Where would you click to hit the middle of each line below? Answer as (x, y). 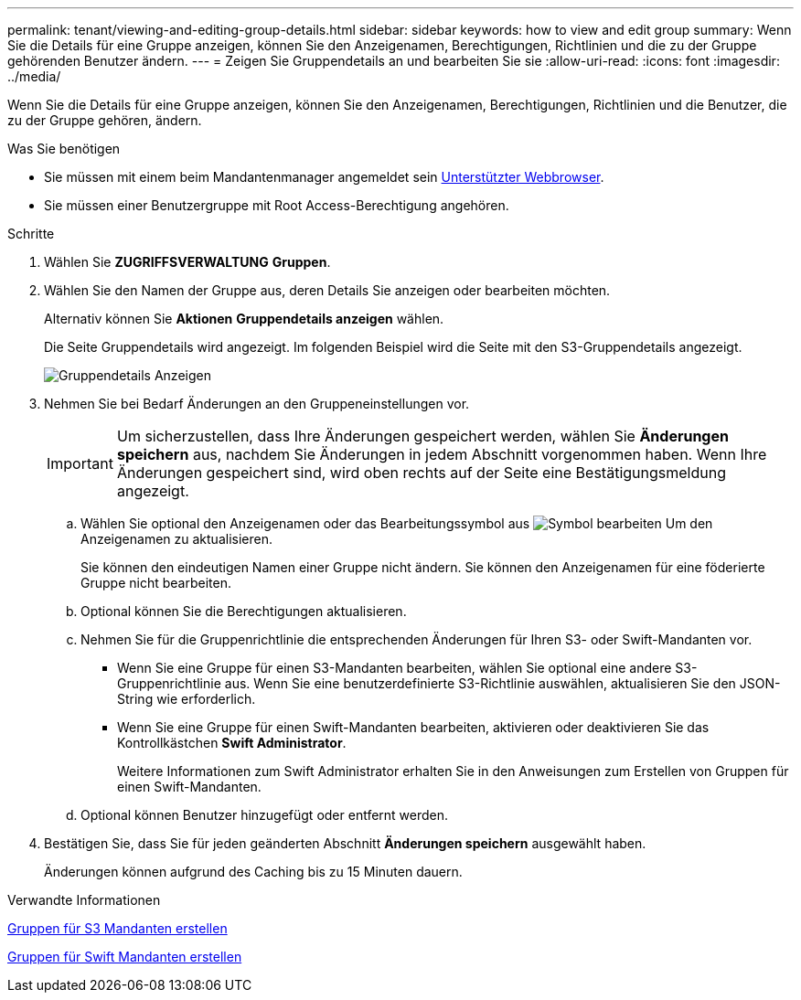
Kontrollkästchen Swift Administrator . (232, 743)
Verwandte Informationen (84, 900)
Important (80, 463)
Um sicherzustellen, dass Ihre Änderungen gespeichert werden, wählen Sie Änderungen (422, 436)
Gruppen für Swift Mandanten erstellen (125, 957)
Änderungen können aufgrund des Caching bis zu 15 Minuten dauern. (253, 872)
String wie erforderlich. (187, 699)
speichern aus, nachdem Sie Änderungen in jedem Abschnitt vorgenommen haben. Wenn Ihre (442, 454)
